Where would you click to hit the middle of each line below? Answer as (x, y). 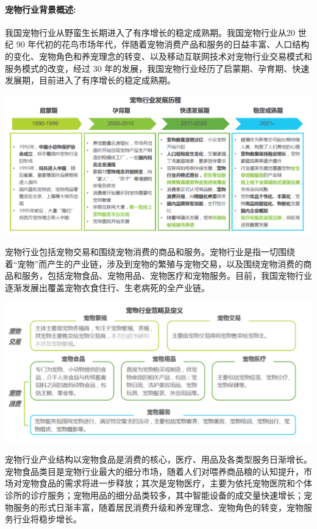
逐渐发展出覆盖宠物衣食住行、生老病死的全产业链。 (107, 287)
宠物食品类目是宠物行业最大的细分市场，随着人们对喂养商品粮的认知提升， (154, 471)
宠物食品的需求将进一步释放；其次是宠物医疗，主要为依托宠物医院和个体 (167, 483)
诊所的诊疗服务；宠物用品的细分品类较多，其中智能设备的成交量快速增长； (154, 495)
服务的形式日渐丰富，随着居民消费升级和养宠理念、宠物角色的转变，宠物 (158, 507)
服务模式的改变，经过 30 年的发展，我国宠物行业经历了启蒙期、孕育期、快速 (157, 68)
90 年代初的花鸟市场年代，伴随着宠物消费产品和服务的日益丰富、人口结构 (163, 44)
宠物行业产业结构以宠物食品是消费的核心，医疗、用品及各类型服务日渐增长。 (158, 459)
